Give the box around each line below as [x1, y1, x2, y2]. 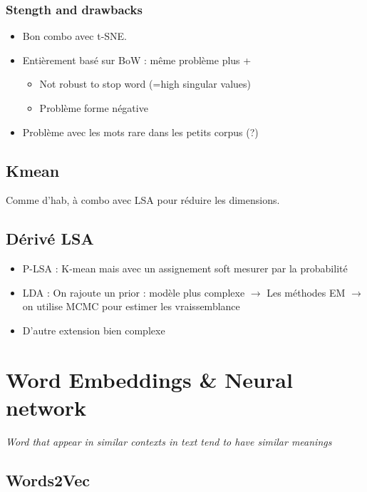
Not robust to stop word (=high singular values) [39, 76, 251, 91]
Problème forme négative [39, 101, 148, 115]
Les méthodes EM [267, 285, 346, 299]
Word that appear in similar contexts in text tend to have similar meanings [6, 434, 332, 449]
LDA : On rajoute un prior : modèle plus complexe [22, 285, 245, 299]
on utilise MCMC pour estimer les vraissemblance [22, 299, 240, 314]
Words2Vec [6, 468, 91, 491]
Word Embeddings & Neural [6, 364, 293, 394]
